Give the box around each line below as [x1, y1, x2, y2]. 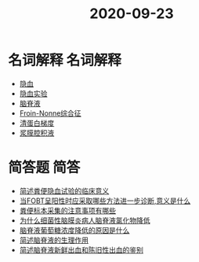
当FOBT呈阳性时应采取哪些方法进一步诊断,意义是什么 [19, 196, 191, 205]
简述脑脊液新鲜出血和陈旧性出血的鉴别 [19, 245, 143, 254]
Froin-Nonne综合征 [19, 108, 81, 118]
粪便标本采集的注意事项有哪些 [19, 205, 116, 215]
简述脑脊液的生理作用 [19, 235, 89, 245]
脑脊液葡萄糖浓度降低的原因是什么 [19, 225, 130, 234]
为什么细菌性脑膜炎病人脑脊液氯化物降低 [19, 216, 150, 225]
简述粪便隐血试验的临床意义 [19, 186, 110, 195]
